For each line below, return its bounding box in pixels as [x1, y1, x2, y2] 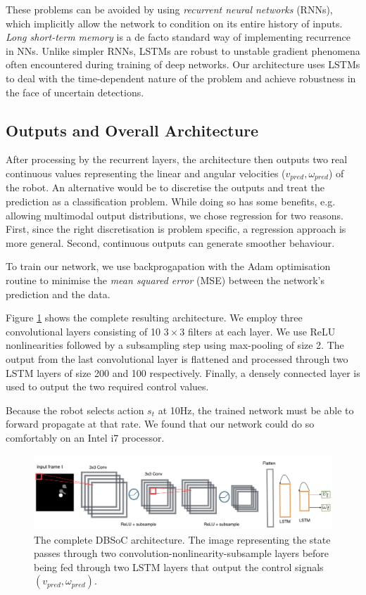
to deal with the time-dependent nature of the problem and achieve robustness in [6, 70, 356, 85]
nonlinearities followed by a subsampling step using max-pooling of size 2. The [6, 338, 344, 352]
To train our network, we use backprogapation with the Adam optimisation [6, 259, 331, 274]
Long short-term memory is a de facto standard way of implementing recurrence [6, 30, 351, 44]
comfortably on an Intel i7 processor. [6, 430, 165, 444]
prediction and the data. [6, 286, 111, 301]
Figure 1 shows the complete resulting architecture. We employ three [6, 310, 303, 325]
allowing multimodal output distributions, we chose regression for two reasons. [6, 207, 343, 222]
